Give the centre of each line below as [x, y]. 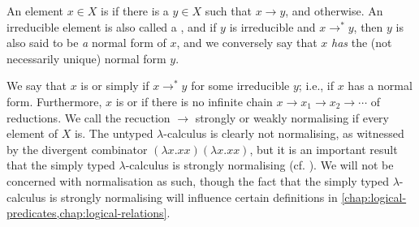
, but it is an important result [324, 149]
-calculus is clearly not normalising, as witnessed [284, 133]
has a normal [380, 86]
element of [32, 133]
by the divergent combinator [77, 149]
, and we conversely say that [247, 43]
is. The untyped [114, 133]
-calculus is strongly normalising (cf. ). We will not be [259, 165]
